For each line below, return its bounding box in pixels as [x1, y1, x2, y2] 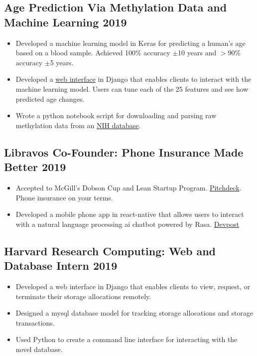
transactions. [15, 317, 55, 328]
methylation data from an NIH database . [15, 120, 141, 130]
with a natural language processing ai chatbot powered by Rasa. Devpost [15, 218, 240, 229]
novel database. [15, 344, 63, 354]
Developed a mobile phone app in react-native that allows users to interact [15, 209, 244, 219]
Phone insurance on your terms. [15, 192, 113, 202]
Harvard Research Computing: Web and [4, 243, 216, 258]
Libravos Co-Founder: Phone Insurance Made [4, 144, 244, 160]
